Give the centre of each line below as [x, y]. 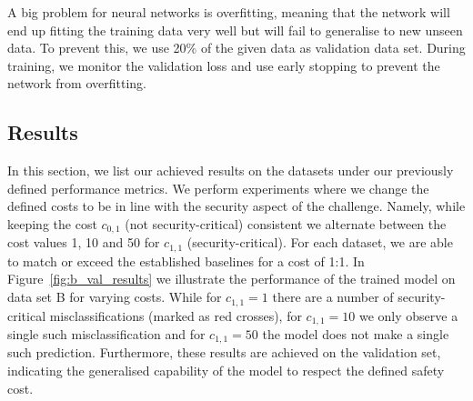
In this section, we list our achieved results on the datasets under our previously [231, 170]
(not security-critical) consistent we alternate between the [286, 223]
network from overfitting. [77, 83]
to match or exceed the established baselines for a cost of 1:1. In [186, 261]
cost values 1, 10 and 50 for [84, 242]
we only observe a [408, 315]
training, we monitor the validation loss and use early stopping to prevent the [224, 65]
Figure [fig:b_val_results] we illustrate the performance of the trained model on [231, 279]
